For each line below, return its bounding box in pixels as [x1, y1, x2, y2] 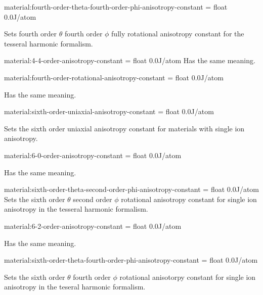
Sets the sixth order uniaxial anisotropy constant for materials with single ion [4, 123, 245, 133]
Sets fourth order [4, 28, 57, 39]
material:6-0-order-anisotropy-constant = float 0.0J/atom [4, 150, 182, 160]
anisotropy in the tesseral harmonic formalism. [4, 204, 148, 214]
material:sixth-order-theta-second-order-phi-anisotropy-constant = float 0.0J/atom [4, 184, 259, 194]
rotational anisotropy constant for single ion [121, 193, 257, 204]
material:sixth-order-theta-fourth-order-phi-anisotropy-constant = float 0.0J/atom [4, 255, 258, 265]
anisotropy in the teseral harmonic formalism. [4, 281, 146, 292]
